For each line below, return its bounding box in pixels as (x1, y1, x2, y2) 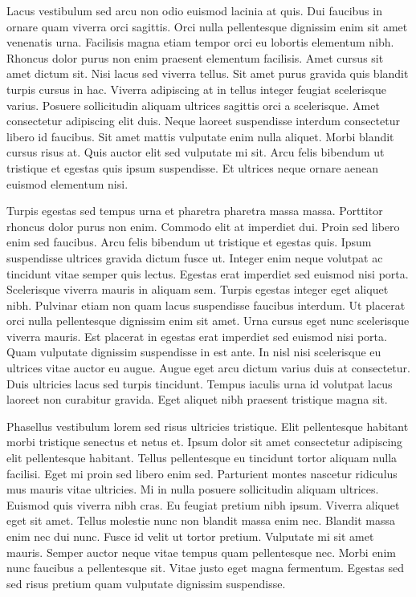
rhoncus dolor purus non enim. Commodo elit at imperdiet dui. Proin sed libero (6, 217, 400, 234)
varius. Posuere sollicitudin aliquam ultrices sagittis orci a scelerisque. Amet (6, 96, 380, 113)
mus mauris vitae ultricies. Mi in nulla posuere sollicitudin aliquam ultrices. (6, 481, 379, 497)
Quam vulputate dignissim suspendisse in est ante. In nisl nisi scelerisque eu (6, 343, 381, 360)
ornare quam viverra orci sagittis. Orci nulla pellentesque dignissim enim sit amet (6, 18, 408, 35)
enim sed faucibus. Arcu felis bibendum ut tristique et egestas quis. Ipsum (6, 234, 372, 250)
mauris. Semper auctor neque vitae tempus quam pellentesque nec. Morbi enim (6, 543, 396, 560)
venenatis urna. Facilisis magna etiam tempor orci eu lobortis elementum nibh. (6, 34, 394, 51)
